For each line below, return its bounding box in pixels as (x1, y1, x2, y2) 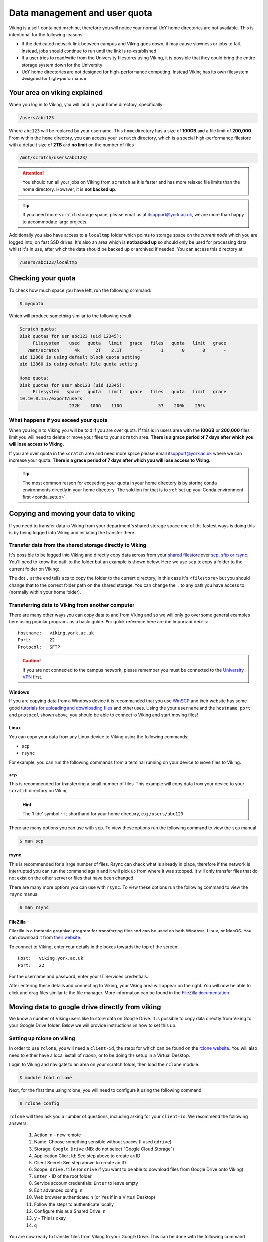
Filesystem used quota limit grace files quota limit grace (32, 340, 227, 346)
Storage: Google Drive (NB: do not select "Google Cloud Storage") (34, 1146, 175, 1152)
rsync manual (9, 891, 39, 897)
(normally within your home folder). (9, 589, 81, 595)
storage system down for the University (21, 62, 103, 68)
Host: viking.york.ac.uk (18, 955, 84, 961)
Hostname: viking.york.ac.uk (18, 630, 94, 636)
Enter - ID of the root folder (34, 1173, 92, 1179)
